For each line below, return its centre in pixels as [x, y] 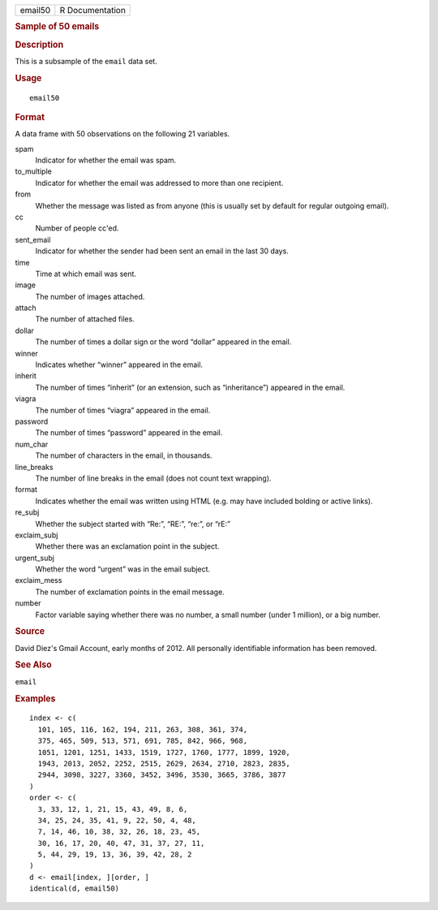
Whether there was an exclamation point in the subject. [127, 546]
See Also [33, 665]
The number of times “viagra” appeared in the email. [123, 410]
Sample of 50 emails [57, 27]
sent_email [33, 239]
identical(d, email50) [75, 888]
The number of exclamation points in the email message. [130, 592]
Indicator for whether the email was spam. [106, 160]
